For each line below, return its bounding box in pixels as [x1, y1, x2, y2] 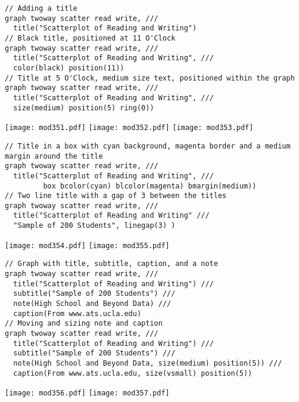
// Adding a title [5, 4, 77, 13]
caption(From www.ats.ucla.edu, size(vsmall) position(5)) [13, 369, 253, 378]
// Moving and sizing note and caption [5, 319, 163, 328]
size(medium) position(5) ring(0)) [13, 103, 154, 112]
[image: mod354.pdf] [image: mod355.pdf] [5, 241, 170, 250]
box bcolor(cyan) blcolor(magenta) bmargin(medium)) [43, 181, 257, 190]
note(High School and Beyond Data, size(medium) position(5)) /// [13, 359, 282, 367]
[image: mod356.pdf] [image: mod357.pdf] [5, 389, 170, 398]
